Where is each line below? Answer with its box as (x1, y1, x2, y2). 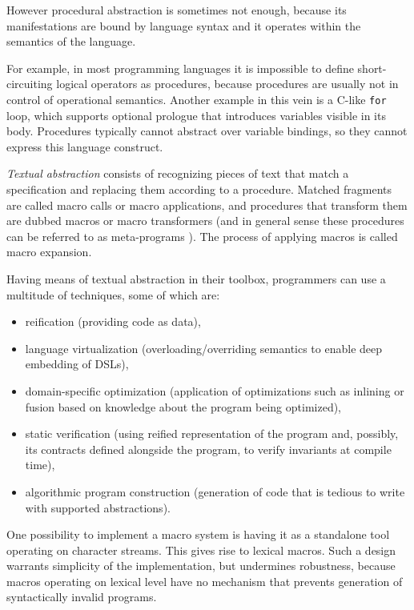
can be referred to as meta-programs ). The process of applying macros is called (6, 227, 398, 244)
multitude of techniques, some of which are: (6, 286, 220, 303)
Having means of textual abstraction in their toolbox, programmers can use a (6, 270, 386, 287)
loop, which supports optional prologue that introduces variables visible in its (6, 106, 386, 123)
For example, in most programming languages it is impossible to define (6, 59, 354, 76)
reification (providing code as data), (25, 313, 201, 330)
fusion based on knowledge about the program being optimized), (25, 398, 342, 415)
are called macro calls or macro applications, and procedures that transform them (6, 196, 408, 213)
